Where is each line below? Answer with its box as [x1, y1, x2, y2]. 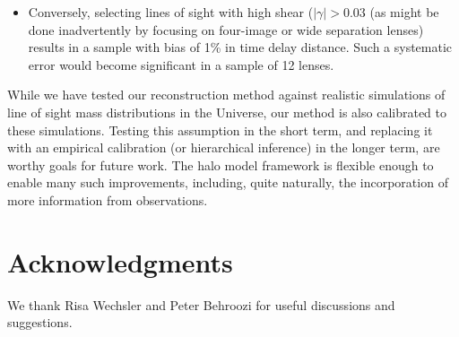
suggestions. [7, 313, 73, 332]
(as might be [369, 3, 439, 21]
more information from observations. [7, 190, 208, 209]
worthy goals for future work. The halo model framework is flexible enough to [7, 155, 434, 174]
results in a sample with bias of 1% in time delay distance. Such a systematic [28, 38, 453, 56]
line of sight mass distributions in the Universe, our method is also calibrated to [7, 102, 446, 121]
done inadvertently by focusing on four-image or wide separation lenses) [28, 20, 424, 39]
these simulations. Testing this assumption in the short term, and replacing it [7, 120, 433, 139]
